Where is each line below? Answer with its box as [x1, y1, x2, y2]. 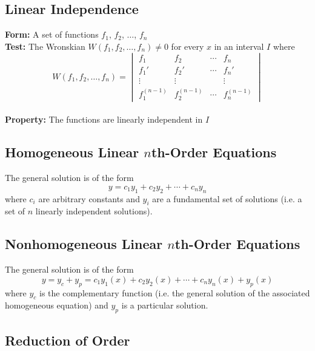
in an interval [214, 39, 264, 52]
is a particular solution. [121, 299, 208, 312]
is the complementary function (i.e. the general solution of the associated [39, 286, 310, 299]
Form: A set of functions [5, 28, 99, 41]
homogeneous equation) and [5, 299, 108, 312]
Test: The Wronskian [5, 39, 85, 52]
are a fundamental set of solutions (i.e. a [152, 192, 302, 205]
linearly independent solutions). [35, 205, 153, 217]
